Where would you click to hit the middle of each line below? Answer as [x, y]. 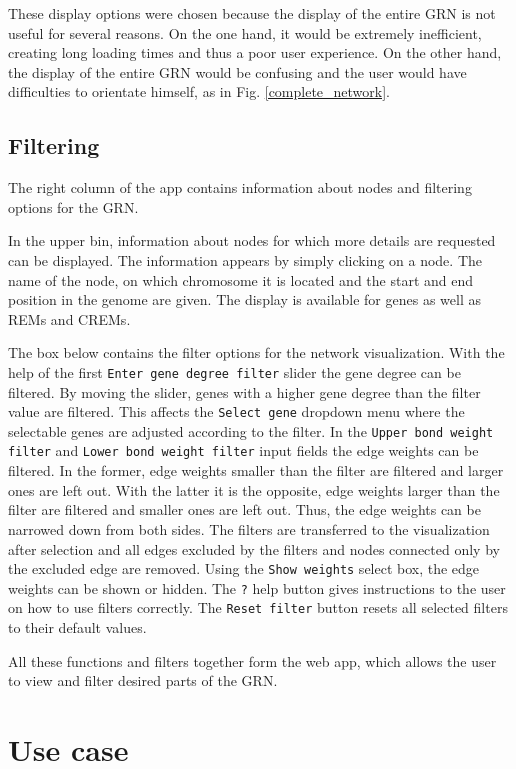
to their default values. [77, 627]
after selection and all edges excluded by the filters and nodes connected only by [254, 548]
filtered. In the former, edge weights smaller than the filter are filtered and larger [256, 470]
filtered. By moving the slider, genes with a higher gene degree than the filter [244, 391]
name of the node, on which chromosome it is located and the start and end [241, 279]
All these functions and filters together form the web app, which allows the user [252, 660]
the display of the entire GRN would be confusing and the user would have [237, 71]
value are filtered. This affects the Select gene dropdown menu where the [236, 411]
